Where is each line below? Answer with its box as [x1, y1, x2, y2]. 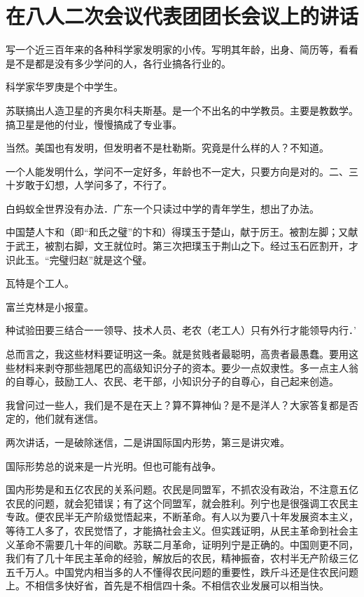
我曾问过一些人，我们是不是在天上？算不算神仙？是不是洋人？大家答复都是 [6, 397, 349, 412]
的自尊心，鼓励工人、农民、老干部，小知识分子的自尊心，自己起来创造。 [6, 374, 339, 389]
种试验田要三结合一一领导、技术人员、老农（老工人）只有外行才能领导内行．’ [6, 323, 356, 337]
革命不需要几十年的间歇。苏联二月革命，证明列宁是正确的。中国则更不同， [15, 537, 358, 551]
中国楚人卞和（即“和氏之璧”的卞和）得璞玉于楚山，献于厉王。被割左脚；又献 [6, 224, 358, 239]
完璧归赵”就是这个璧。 [49, 252, 153, 267]
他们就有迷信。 [34, 411, 104, 426]
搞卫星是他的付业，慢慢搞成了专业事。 [6, 116, 182, 131]
